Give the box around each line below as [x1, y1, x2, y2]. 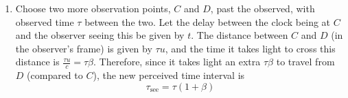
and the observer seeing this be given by [15, 28, 185, 42]
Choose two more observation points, [15, 1, 171, 15]
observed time [15, 14, 74, 29]
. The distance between [191, 28, 288, 42]
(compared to [27, 68, 83, 82]
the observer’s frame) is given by [15, 41, 152, 55]
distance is [15, 54, 60, 69]
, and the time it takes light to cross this [165, 41, 336, 55]
